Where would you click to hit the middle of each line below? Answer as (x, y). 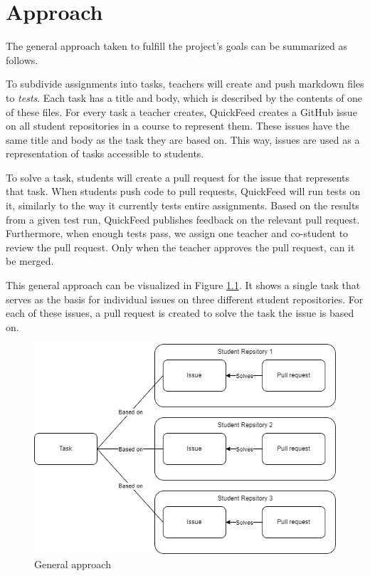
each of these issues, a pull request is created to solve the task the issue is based (180, 313)
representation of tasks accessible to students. (105, 153)
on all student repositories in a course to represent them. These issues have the (178, 126)
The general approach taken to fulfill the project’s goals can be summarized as (176, 46)
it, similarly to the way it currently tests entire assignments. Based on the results (183, 205)
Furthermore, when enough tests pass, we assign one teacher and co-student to (177, 233)
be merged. (30, 261)
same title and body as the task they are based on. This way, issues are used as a (183, 139)
